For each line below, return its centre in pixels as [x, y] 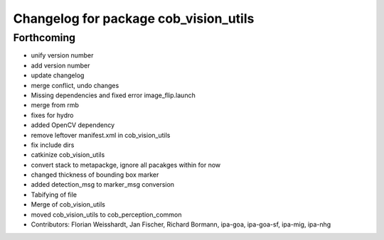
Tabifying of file [54, 195]
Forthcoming [44, 38]
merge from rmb [55, 105]
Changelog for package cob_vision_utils [134, 18]
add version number [60, 65]
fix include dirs [53, 145]
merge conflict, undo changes [75, 85]
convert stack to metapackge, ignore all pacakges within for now [126, 165]
